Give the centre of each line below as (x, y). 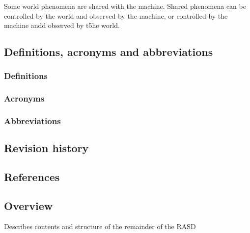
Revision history (46, 148)
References (32, 177)
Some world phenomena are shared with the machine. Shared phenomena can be (125, 6)
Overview (28, 206)
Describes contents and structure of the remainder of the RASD (100, 226)
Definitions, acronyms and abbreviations (109, 52)
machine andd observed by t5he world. (62, 25)
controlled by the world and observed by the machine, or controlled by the (116, 15)
